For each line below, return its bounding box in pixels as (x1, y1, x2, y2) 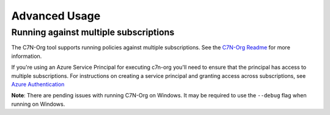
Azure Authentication (11, 80, 65, 88)
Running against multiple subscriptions (11, 27, 175, 38)
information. (11, 52, 42, 60)
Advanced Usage (11, 9, 101, 23)
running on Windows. (11, 100, 65, 108)
